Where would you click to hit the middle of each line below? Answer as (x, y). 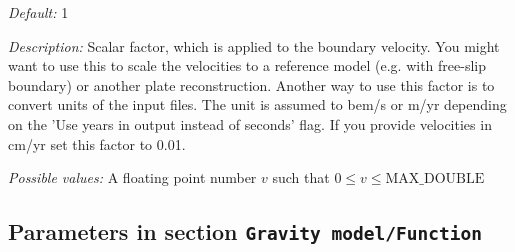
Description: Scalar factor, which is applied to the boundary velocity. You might (254, 45)
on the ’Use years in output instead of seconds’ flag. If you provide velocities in (250, 123)
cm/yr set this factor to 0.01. (97, 143)
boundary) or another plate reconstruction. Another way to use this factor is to (251, 84)
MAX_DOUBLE (435, 179)
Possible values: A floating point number (132, 177)
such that (301, 177)
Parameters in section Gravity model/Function (245, 231)
